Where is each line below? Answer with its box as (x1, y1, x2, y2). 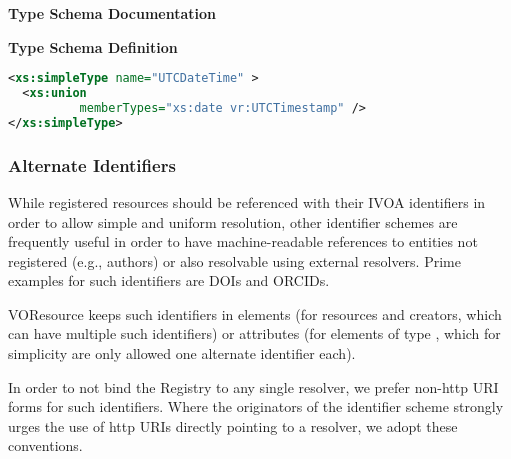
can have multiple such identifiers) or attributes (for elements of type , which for (8, 323, 501, 344)
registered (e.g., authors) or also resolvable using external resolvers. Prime (8, 250, 461, 271)
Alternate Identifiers (8, 152, 176, 177)
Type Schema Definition (8, 36, 178, 57)
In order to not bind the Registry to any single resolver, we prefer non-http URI (8, 376, 499, 397)
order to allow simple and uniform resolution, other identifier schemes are (8, 211, 458, 232)
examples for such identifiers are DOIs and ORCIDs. (8, 270, 330, 291)
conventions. (8, 435, 83, 456)
